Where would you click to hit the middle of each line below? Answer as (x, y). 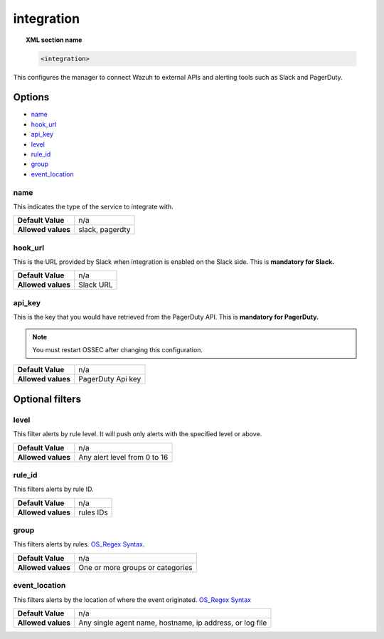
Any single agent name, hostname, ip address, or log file (173, 623)
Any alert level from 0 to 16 (123, 457)
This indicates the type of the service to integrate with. (93, 206)
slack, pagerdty (105, 230)
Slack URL (96, 285)
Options (31, 97)
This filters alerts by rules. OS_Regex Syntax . (79, 544)
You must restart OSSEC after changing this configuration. (117, 349)
